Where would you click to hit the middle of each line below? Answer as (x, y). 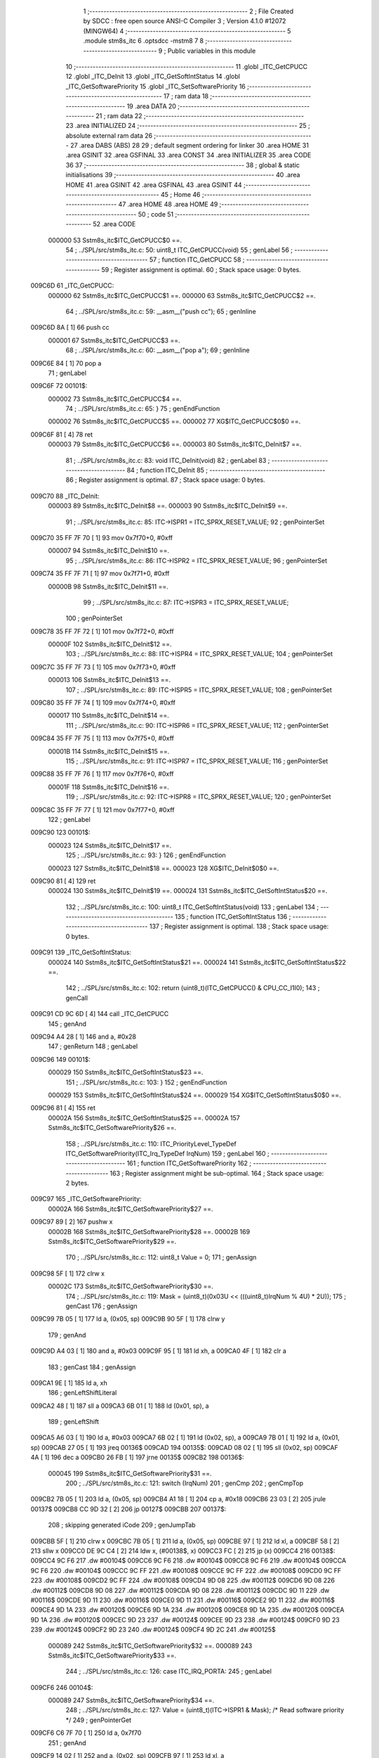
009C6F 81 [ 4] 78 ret (61, 434)
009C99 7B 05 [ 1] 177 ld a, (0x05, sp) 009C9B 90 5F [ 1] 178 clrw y (128, 1319)
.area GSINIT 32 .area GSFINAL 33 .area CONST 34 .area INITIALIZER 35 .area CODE (188, 155)
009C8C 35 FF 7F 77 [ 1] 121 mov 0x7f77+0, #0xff (102, 809)
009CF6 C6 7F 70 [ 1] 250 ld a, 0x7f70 (86, 1733)
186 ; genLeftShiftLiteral (82, 1393)
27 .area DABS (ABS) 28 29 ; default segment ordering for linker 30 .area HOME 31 (189, 146)
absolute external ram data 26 (109, 135)
